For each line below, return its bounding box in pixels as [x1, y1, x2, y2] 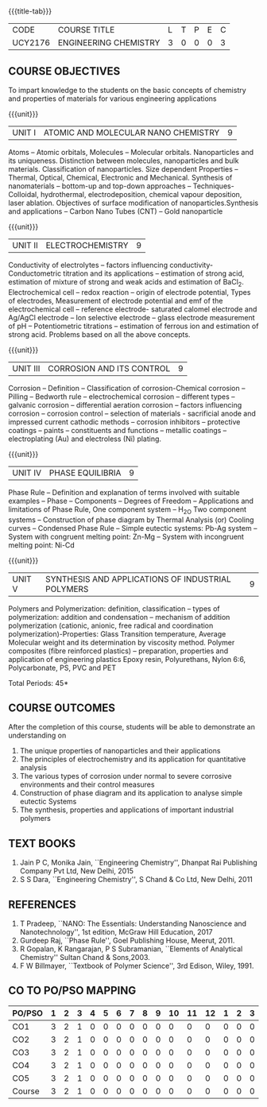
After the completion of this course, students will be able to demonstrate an [8, 722, 256, 732]
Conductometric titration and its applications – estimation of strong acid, [8, 269, 245, 278]
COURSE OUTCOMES [8, 701, 116, 714]
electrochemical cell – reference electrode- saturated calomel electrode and [8, 304, 257, 314]
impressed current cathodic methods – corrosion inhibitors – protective [8, 416, 241, 427]
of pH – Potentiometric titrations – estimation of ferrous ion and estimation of [8, 321, 259, 331]
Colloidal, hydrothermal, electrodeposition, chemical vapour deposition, [8, 190, 242, 199]
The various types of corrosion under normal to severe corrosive [19, 772, 232, 781]
